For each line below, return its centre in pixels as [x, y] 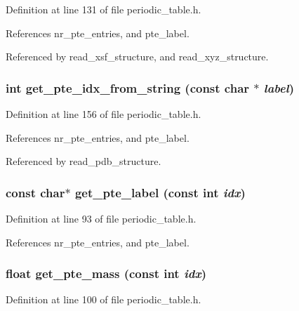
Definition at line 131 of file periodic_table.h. [104, 9]
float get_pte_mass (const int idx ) [106, 273]
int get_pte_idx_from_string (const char [128, 87]
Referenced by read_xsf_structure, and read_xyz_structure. [137, 57]
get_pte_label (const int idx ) [160, 192]
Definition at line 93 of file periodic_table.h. [101, 218]
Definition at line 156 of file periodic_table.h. [104, 114]
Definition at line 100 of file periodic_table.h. [104, 299]
